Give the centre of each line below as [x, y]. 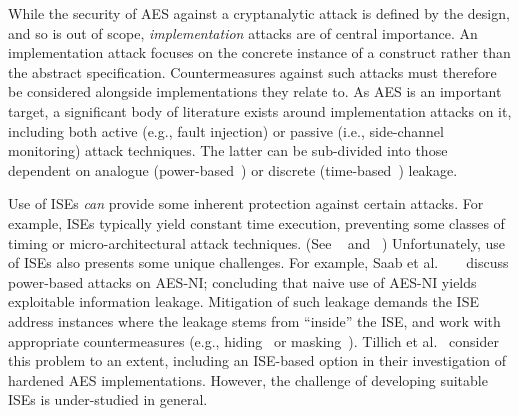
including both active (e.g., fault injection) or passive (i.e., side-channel [226, 130]
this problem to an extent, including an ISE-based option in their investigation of [257, 360]
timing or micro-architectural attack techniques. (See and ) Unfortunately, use [256, 242]
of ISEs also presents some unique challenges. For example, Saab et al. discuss [258, 262]
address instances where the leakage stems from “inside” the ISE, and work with [254, 320]
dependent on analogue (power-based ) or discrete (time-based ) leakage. [233, 169]
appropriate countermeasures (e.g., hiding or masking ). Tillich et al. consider [253, 340]
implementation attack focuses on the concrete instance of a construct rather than [259, 52]
